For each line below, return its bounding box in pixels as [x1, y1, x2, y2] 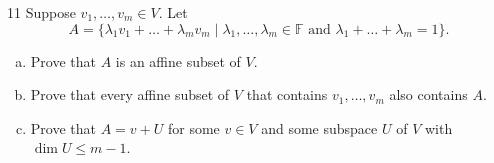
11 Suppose [7, 2, 76, 22]
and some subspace [261, 117, 378, 138]
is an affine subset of [115, 50, 241, 71]
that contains [246, 84, 328, 105]
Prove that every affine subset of [30, 84, 230, 105]
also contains [389, 84, 468, 105]
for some [167, 117, 220, 138]
